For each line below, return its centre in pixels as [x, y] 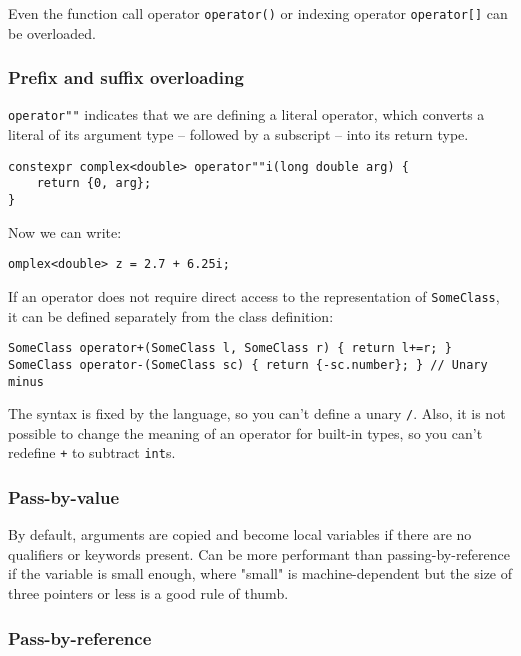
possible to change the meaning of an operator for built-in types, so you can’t [245, 432]
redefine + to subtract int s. [92, 452]
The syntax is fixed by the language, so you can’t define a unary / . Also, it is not [257, 413]
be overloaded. [52, 32]
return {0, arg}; [94, 183]
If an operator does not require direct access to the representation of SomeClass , [254, 295]
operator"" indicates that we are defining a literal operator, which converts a [246, 114]
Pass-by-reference [80, 637]
